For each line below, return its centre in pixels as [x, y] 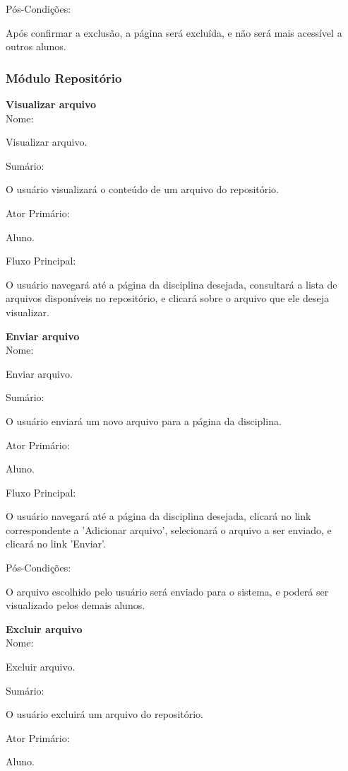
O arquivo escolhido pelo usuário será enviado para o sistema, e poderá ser [167, 591]
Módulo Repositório [64, 77]
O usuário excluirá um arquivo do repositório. [104, 714]
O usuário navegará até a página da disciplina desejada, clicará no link [158, 516]
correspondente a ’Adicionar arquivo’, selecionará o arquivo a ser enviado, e [169, 529]
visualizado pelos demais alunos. [76, 605]
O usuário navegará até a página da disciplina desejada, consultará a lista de [172, 284]
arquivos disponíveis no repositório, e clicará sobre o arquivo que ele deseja [168, 298]
